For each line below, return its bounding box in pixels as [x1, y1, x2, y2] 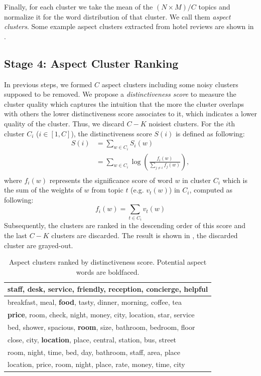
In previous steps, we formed [4, 79, 92, 89]
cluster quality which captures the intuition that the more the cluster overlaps [4, 98, 244, 109]
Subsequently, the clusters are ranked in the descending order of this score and [4, 220, 245, 231]
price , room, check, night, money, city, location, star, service [8, 309, 195, 320]
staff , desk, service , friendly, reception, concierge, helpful [8, 284, 208, 294]
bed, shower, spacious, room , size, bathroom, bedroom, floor [8, 321, 195, 332]
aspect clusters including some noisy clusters [101, 79, 238, 89]
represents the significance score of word [49, 174, 173, 185]
